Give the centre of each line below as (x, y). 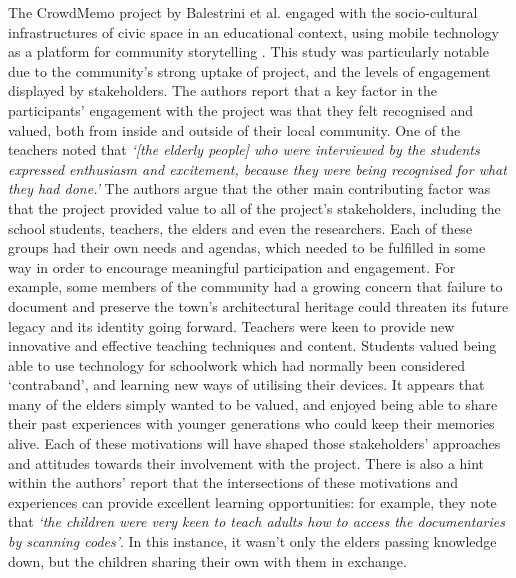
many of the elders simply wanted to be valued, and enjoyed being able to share (253, 403)
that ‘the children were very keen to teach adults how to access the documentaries (256, 521)
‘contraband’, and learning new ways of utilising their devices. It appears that (246, 384)
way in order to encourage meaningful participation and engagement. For (232, 266)
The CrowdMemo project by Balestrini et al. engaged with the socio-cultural (243, 12)
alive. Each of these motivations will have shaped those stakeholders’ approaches (254, 443)
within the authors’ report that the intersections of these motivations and (233, 482)
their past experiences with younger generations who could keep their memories (251, 423)
